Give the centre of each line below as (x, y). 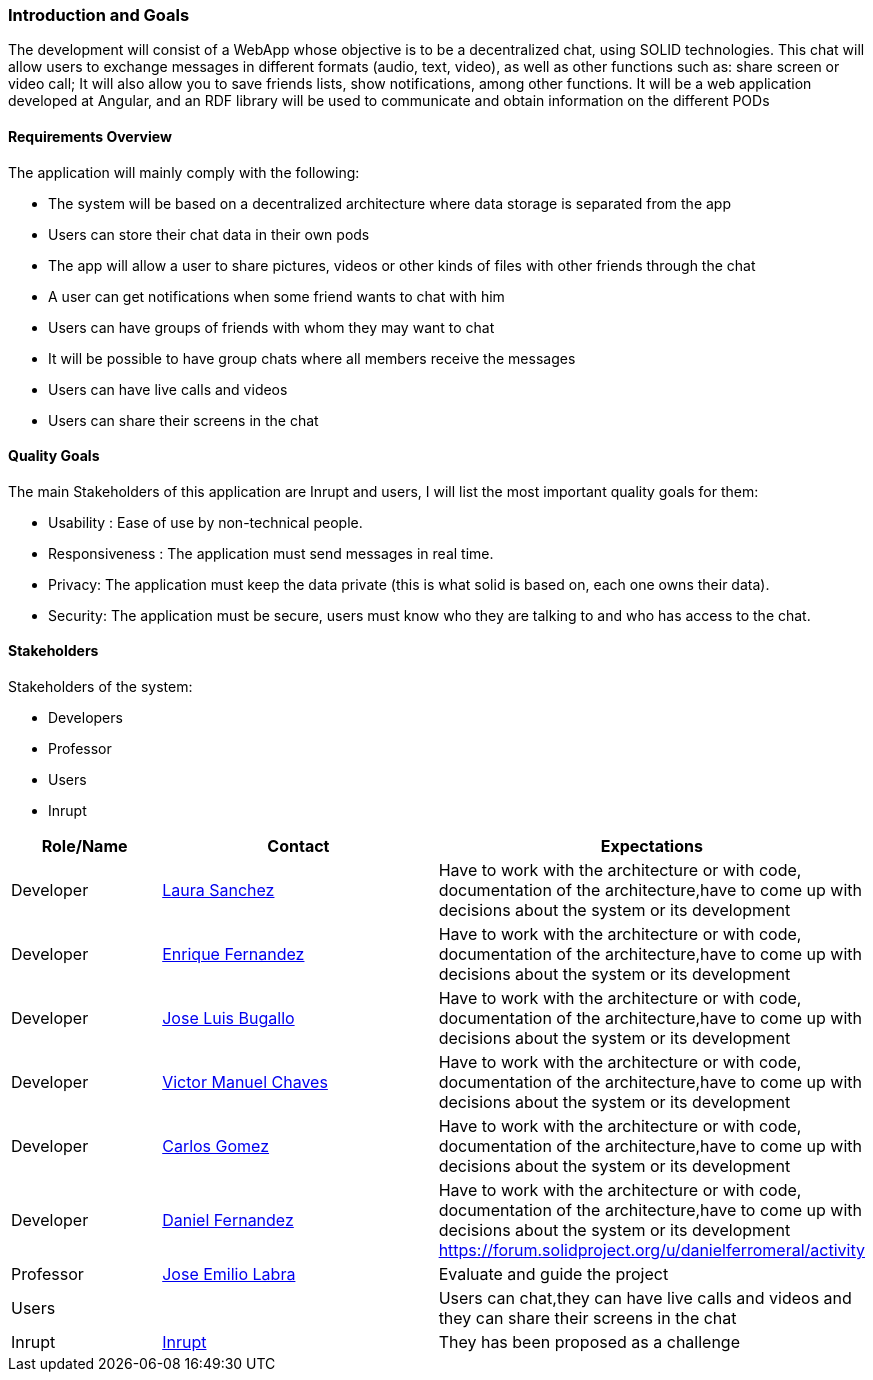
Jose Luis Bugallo (228, 1018)
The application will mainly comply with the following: (184, 172)
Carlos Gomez (216, 1146)
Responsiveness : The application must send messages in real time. (271, 553)
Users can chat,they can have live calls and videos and (645, 1298)
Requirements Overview (90, 136)
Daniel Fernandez (228, 1220)
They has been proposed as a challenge (589, 1342)
